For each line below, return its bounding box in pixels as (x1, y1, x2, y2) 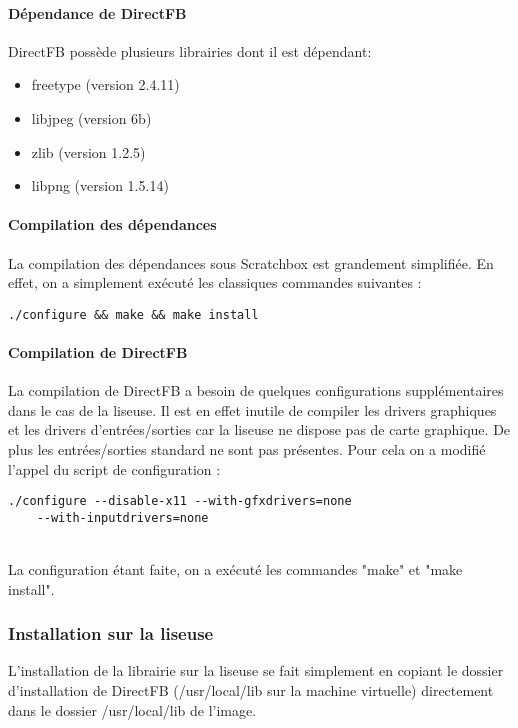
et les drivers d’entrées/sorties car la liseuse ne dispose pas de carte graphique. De (8, 419, 511, 440)
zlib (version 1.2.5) (31, 141, 146, 162)
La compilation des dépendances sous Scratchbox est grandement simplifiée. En (8, 252, 494, 273)
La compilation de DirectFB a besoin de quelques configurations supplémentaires (8, 380, 504, 401)
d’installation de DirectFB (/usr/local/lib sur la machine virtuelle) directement (8, 680, 494, 701)
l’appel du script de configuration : (8, 458, 221, 479)
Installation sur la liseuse (8, 621, 214, 646)
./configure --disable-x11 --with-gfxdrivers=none (8, 494, 352, 509)
